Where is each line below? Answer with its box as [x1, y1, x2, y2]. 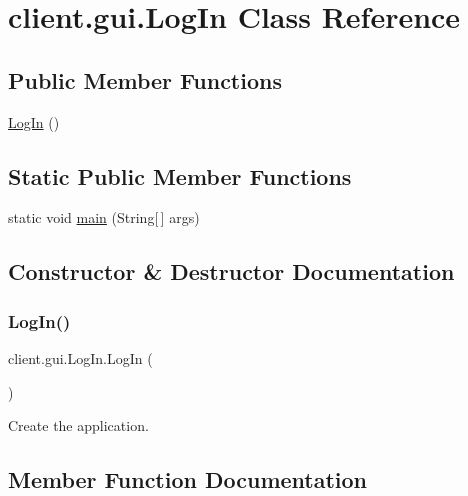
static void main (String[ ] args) [8, 207, 200, 228]
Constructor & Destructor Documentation [8, 256, 455, 287]
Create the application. [8, 415, 149, 436]
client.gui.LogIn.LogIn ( [8, 347, 153, 368]
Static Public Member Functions [8, 160, 352, 191]
